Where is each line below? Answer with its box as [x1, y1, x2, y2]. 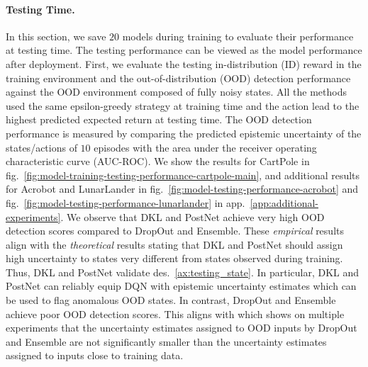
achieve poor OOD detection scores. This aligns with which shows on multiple [6, 306, 345, 321]
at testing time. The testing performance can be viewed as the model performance [6, 43, 362, 57]
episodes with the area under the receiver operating [94, 140, 317, 154]
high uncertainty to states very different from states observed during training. [6, 251, 343, 266]
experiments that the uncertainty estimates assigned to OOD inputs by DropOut [6, 320, 357, 335]
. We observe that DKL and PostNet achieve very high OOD [60, 209, 325, 224]
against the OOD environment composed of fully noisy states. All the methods [6, 84, 347, 99]
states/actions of [6, 140, 77, 154]
